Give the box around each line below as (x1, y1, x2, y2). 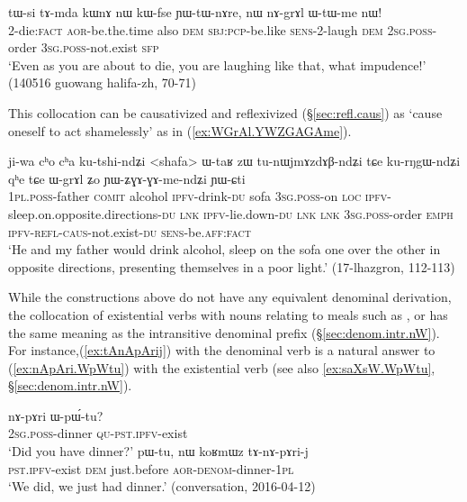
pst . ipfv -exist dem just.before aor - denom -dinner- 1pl (8, 459, 294, 478)
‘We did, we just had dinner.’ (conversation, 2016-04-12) (8, 477, 316, 496)
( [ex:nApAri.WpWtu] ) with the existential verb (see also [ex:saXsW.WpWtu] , (8, 358, 436, 377)
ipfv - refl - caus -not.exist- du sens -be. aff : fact (8, 222, 251, 241)
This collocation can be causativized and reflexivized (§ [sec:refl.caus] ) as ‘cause (8, 103, 443, 122)
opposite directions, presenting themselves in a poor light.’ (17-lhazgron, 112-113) (8, 257, 455, 276)
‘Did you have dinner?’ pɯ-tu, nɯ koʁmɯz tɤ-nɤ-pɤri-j (8, 442, 309, 461)
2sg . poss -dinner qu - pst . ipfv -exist (8, 424, 188, 443)
